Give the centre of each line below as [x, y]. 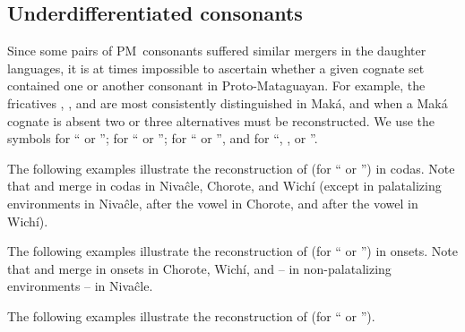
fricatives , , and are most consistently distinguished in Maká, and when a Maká [228, 102]
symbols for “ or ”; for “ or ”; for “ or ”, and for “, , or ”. [163, 138]
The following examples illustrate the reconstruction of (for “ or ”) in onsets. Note [233, 251]
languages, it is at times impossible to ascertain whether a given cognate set [216, 68]
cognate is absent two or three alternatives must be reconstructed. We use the [221, 120]
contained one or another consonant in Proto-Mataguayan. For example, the [216, 85]
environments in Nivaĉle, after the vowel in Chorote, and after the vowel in [213, 203]
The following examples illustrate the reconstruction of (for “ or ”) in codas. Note [231, 168]
